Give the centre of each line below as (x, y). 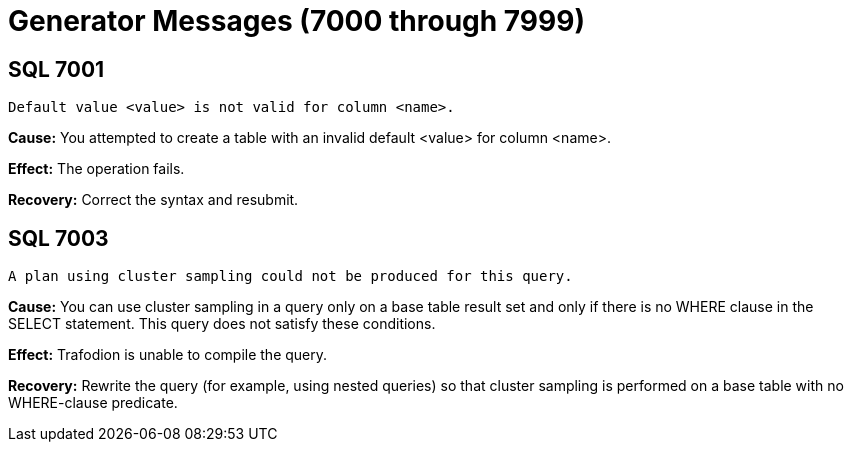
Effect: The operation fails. (96, 169)
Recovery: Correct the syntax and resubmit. (153, 200)
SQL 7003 (58, 238)
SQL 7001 (56, 69)
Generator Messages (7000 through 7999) (296, 21)
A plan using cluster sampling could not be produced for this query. (290, 276)
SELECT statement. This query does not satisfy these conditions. (222, 324)
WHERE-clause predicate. (93, 403)
